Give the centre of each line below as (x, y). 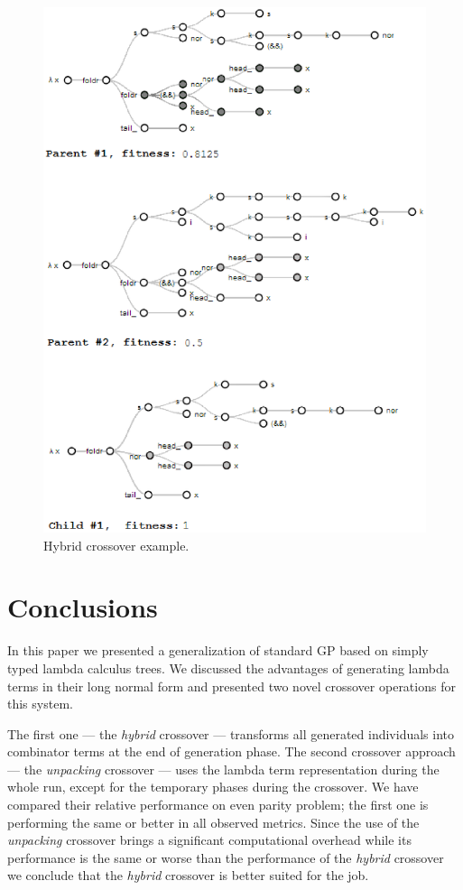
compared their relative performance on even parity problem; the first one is (218, 805)
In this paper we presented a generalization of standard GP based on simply (218, 650)
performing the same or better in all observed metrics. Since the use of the (213, 822)
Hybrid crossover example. (116, 545)
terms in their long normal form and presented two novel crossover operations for (231, 686)
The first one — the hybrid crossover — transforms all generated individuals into (231, 733)
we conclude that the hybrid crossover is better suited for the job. (188, 875)
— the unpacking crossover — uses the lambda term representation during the (223, 769)
